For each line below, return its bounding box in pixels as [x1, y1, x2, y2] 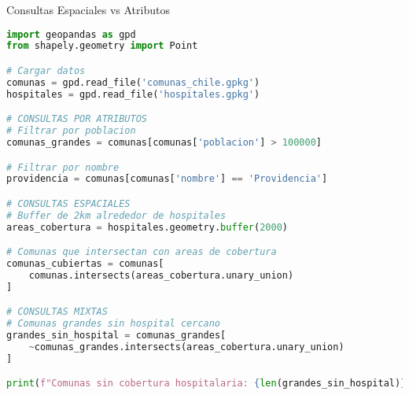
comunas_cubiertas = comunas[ [6, 258, 164, 270]
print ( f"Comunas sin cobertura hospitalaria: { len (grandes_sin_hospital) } [6, 378, 407, 389]
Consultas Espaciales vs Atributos [6, 2, 170, 17]
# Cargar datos [6, 65, 86, 76]
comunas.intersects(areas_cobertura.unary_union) [28, 270, 294, 281]
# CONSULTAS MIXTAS [6, 306, 108, 318]
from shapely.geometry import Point [6, 40, 198, 52]
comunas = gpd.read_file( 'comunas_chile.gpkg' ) [6, 76, 260, 88]
